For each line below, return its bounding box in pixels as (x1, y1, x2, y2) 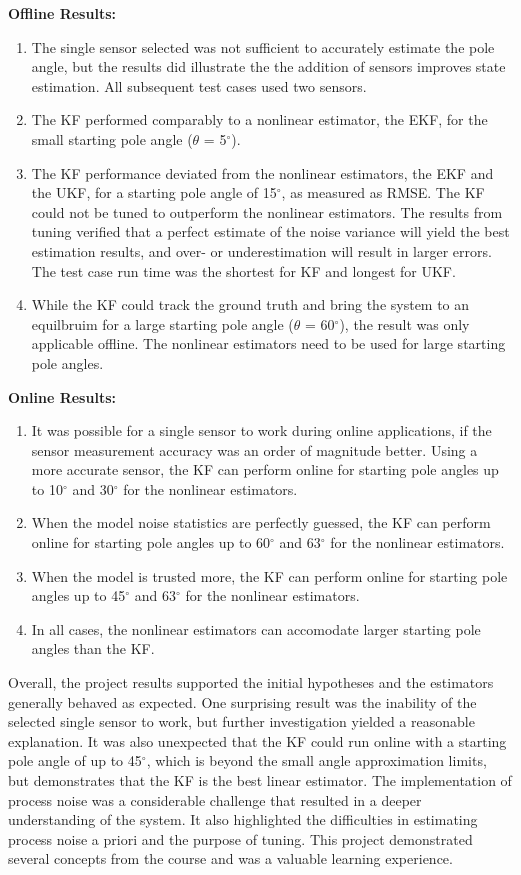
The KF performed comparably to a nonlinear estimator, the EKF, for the (31, 109, 488, 130)
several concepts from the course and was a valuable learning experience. (8, 848, 453, 869)
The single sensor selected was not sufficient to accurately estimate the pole (31, 36, 495, 57)
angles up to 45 (31, 585, 126, 606)
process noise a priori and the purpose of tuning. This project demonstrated (8, 828, 473, 849)
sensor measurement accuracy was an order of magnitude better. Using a (31, 439, 478, 460)
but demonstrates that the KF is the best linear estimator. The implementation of (8, 770, 512, 790)
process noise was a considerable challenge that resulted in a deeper (8, 789, 422, 810)
